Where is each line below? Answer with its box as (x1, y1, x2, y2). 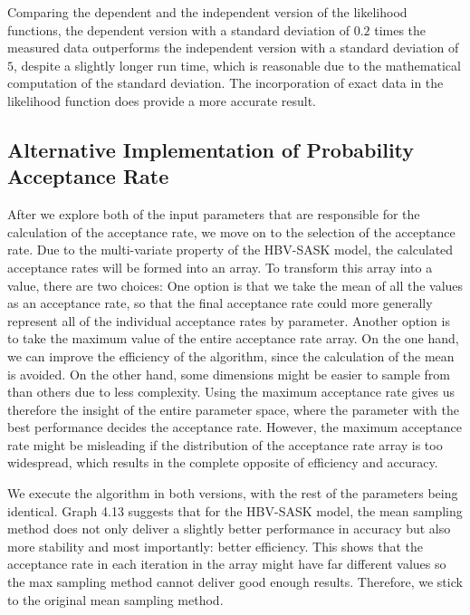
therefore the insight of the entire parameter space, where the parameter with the (7, 399, 459, 418)
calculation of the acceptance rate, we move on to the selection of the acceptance (7, 222, 456, 241)
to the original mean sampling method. (7, 590, 224, 609)
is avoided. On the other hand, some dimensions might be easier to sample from (7, 364, 450, 383)
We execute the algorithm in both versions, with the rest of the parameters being (7, 484, 458, 503)
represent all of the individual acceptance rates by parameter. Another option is (7, 311, 450, 330)
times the (374, 20, 427, 39)
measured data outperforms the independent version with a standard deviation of (7, 38, 459, 57)
